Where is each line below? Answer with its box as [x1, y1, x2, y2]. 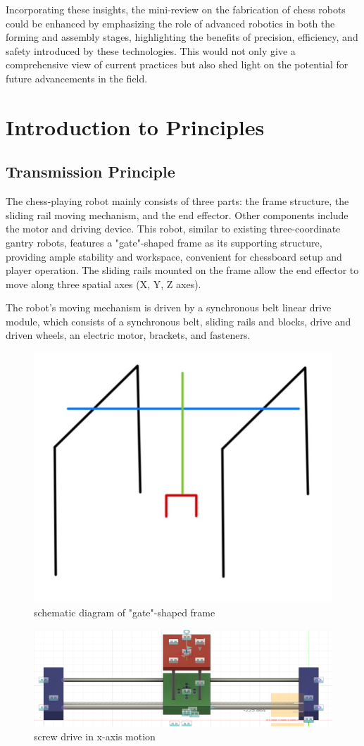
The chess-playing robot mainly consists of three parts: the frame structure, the [6, 194, 349, 209]
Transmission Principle [6, 161, 175, 182]
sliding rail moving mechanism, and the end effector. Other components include [6, 207, 349, 222]
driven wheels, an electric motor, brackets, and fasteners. [6, 328, 251, 342]
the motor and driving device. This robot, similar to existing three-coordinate [6, 221, 341, 236]
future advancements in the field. [6, 70, 148, 85]
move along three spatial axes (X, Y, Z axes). [6, 276, 201, 291]
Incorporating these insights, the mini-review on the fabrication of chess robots [6, 2, 346, 16]
